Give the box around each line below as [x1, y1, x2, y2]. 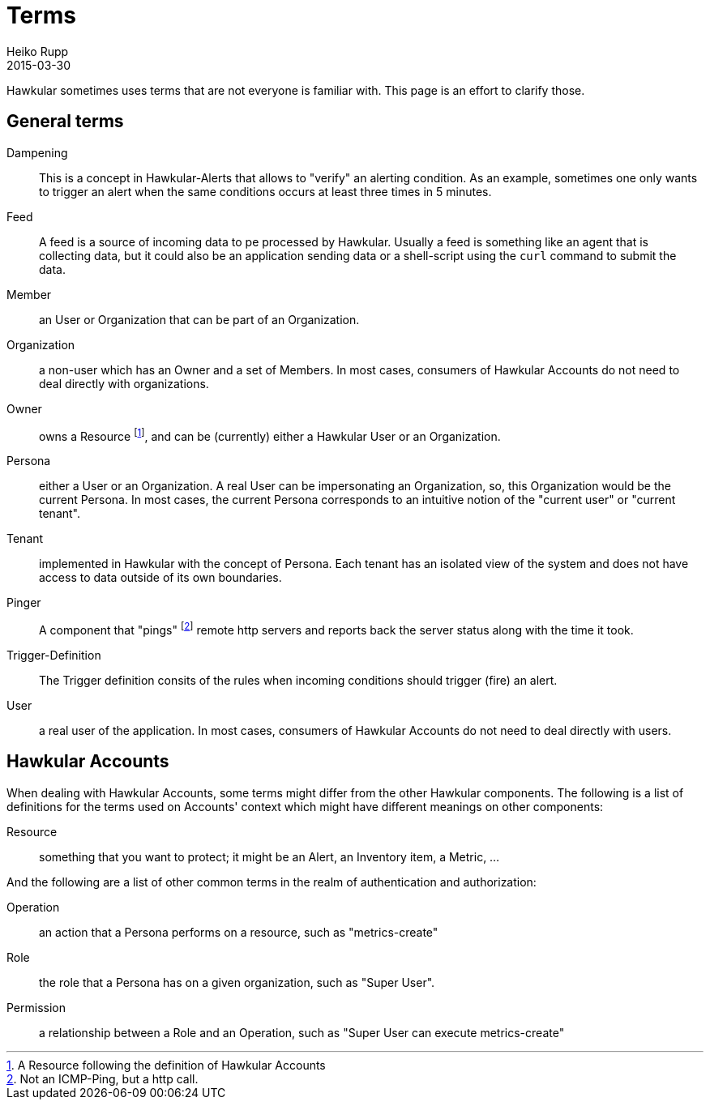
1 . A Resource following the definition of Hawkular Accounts [6, 1057, 326, 1072]
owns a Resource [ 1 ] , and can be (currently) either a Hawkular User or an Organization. [39, 426, 501, 443]
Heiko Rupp [6, 44, 69, 58]
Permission [6, 1000, 66, 1014]
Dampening [6, 145, 68, 160]
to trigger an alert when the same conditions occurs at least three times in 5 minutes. [39, 184, 492, 199]
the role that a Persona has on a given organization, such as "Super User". [39, 975, 435, 989]
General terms [6, 111, 124, 132]
